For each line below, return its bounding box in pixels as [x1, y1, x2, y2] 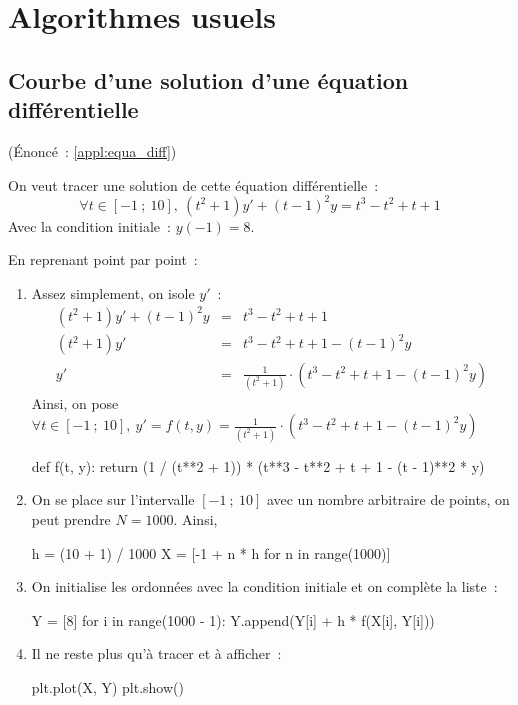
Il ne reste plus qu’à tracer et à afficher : [31, 643, 282, 664]
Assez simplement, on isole [31, 282, 195, 303]
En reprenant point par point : [8, 249, 198, 270]
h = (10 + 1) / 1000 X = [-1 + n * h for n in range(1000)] [31, 542, 391, 563]
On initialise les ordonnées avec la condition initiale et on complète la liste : [31, 576, 498, 597]
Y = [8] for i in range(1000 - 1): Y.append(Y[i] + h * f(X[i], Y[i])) [31, 609, 435, 630]
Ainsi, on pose [31, 392, 119, 413]
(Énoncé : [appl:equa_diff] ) [8, 140, 177, 161]
